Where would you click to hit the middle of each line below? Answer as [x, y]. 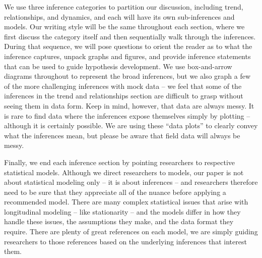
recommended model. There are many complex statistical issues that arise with [126, 202]
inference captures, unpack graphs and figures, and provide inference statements [127, 56]
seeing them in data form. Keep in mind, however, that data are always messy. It [129, 105]
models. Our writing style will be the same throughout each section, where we [124, 27]
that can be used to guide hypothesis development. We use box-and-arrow [118, 66]
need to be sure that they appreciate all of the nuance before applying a [115, 192]
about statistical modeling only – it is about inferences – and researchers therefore [131, 182]
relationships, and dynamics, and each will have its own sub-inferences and [119, 16]
